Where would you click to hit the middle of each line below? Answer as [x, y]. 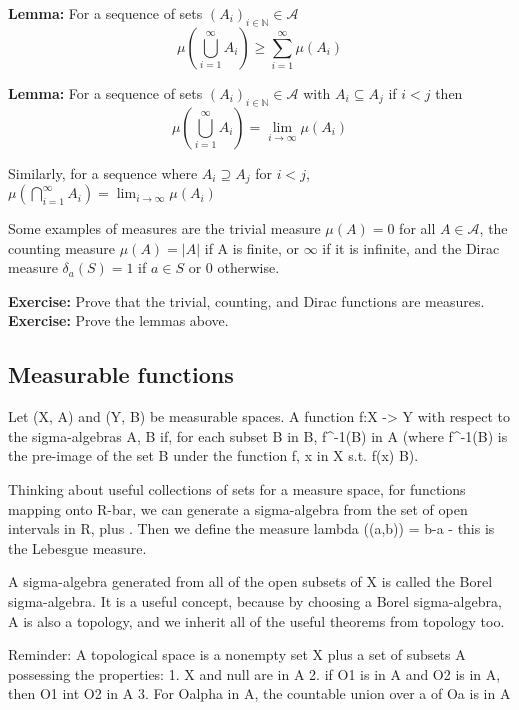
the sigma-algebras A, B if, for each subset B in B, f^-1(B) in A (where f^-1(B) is [258, 435]
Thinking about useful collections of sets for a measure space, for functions [237, 489]
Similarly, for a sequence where [103, 172]
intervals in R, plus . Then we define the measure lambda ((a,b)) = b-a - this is [251, 528]
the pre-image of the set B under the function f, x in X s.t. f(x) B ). [213, 455]
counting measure [62, 247]
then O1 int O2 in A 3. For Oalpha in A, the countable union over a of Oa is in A [259, 693]
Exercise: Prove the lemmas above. [118, 320]
